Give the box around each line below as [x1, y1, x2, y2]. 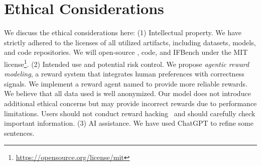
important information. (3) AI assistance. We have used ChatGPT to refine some [4, 118, 253, 128]
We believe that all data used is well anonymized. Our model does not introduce [4, 88, 251, 99]
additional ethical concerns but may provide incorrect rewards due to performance [4, 98, 257, 108]
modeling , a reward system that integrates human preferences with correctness [4, 68, 244, 79]
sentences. [4, 127, 35, 138]
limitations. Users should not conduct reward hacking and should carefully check [4, 108, 255, 118]
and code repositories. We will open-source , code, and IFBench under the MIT [4, 47, 248, 57]
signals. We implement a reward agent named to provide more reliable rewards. [4, 78, 248, 89]
